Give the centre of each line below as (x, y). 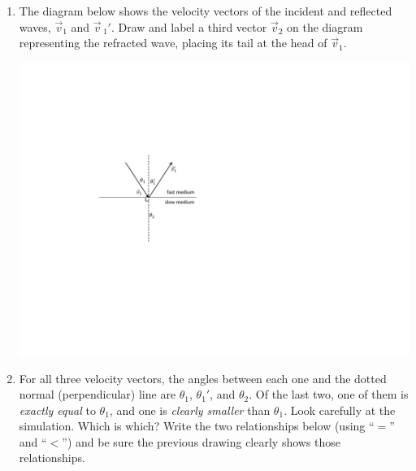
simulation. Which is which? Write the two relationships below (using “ (197, 426)
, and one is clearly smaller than (190, 410)
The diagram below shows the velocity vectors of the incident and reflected (206, 11)
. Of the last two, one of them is (329, 394)
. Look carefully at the (340, 410)
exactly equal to (57, 410)
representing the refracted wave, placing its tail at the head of (173, 43)
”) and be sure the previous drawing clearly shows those (201, 441)
